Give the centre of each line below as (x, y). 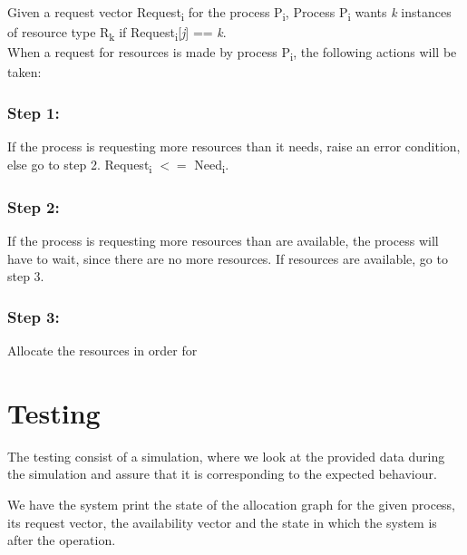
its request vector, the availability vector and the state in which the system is (222, 522)
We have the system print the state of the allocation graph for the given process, (232, 505)
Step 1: (34, 112)
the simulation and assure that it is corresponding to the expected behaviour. (222, 474)
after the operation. (62, 540)
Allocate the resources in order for (102, 351)
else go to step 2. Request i (80, 165)
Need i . (212, 165)
